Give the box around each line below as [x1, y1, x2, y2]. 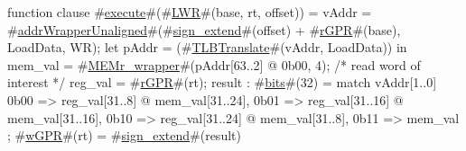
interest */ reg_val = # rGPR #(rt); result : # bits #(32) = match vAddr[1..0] [7, 73, 437, 92]
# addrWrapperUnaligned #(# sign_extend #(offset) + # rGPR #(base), [7, 20, 401, 39]
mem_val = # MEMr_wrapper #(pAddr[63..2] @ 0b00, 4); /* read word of [7, 55, 421, 74]
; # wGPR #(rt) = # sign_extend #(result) [7, 126, 241, 145]
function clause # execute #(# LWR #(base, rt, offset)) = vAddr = [7, 3, 372, 21]
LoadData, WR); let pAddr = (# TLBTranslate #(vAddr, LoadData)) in [7, 38, 407, 57]
